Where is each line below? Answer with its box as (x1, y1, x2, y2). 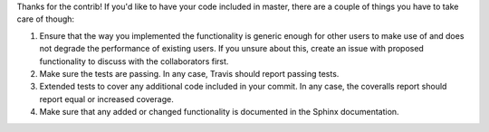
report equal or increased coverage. (39, 93, 174, 104)
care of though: (16, 14, 75, 24)
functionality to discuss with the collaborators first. (39, 55, 229, 67)
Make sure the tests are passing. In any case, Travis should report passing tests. (39, 68, 340, 79)
